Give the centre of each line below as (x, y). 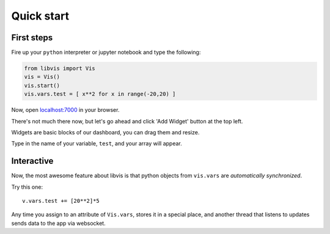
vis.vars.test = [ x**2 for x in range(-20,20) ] (100, 94)
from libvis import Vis (60, 68)
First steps (32, 38)
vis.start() (42, 85)
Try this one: (27, 187)
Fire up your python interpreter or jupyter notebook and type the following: (106, 53)
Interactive (32, 161)
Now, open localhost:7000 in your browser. (65, 110)
